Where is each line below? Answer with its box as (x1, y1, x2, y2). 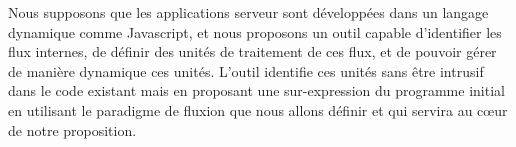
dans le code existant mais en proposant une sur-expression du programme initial (8, 80, 505, 101)
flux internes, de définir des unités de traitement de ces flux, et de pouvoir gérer (8, 41, 497, 62)
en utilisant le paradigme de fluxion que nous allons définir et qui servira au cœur (8, 99, 508, 120)
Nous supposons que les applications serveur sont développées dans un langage (8, 2, 489, 22)
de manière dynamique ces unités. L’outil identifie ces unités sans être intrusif (8, 60, 484, 81)
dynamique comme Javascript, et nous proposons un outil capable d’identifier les (8, 21, 502, 42)
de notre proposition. (8, 119, 137, 140)
